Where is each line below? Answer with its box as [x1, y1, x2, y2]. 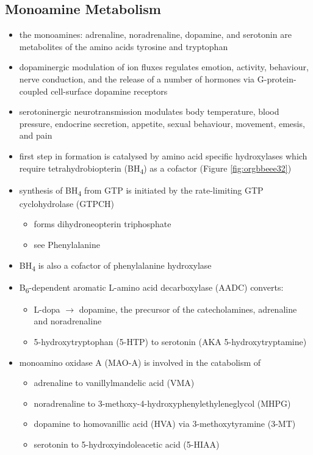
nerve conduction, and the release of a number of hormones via [19, 72, 255, 85]
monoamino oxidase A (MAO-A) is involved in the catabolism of [19, 355, 261, 368]
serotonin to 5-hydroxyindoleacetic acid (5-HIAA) [34, 437, 220, 450]
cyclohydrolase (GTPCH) [19, 197, 114, 209]
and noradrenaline [34, 315, 102, 327]
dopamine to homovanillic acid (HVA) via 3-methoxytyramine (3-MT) [34, 417, 296, 430]
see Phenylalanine [34, 238, 100, 250]
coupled [19, 84, 48, 97]
